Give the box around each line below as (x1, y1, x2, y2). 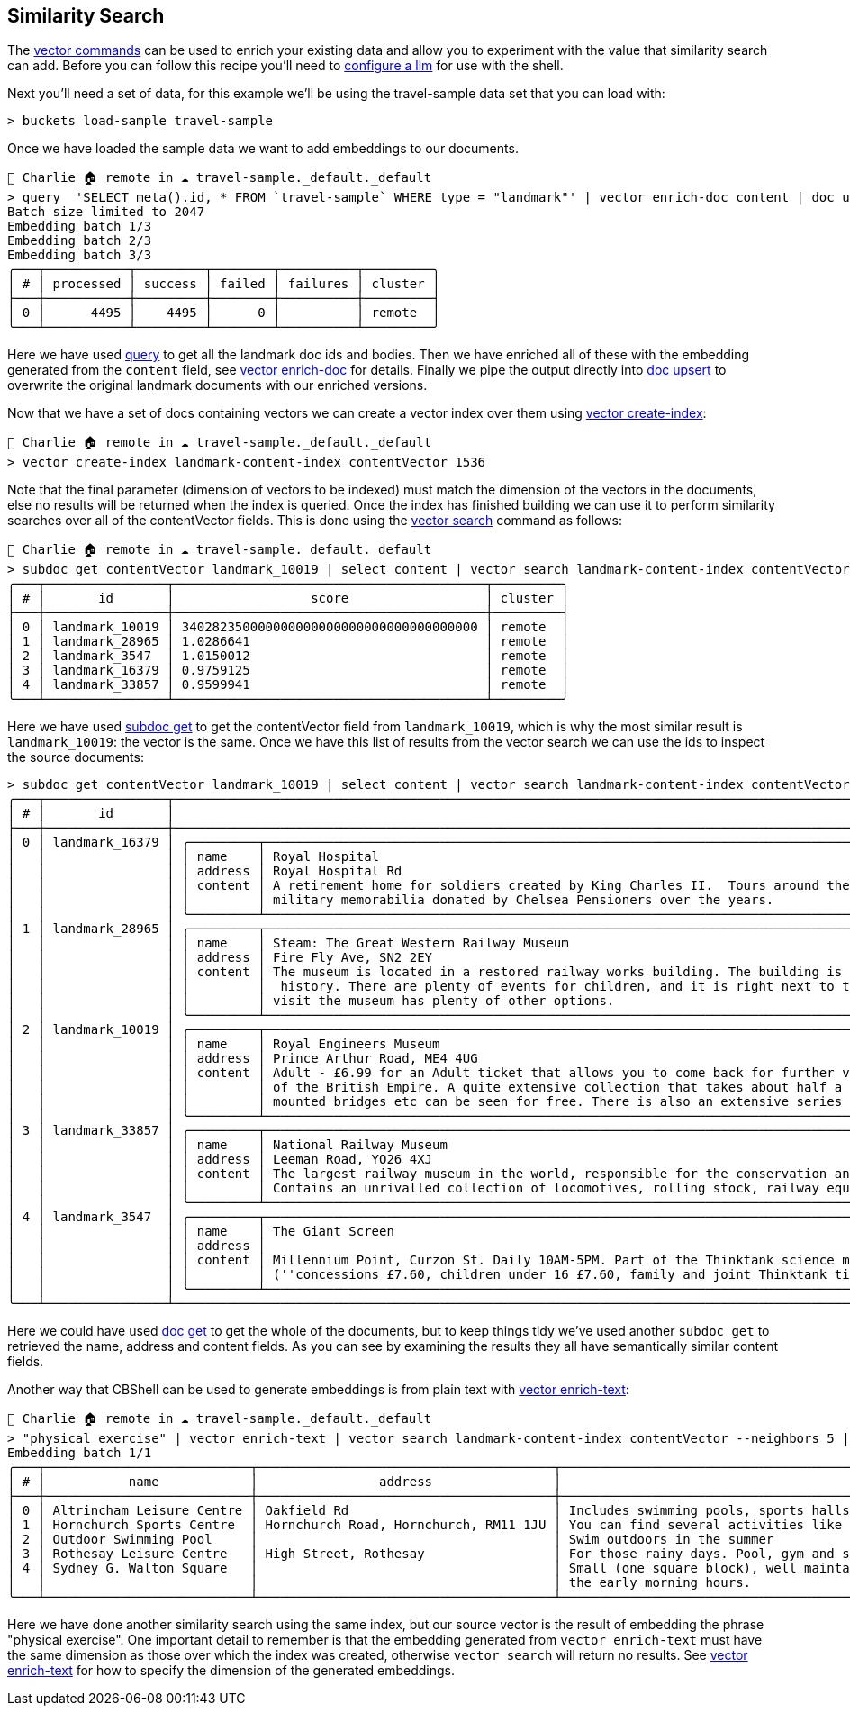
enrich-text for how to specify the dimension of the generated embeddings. (7, 1663, 456, 1679)
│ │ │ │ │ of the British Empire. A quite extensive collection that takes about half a (7, 1080, 843, 1095)
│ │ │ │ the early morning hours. (7, 1575, 752, 1591)
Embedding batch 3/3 (7, 248, 152, 263)
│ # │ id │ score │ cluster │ (7, 591, 569, 606)
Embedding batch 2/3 (7, 233, 152, 249)
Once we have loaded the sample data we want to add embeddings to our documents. (7, 140, 519, 157)
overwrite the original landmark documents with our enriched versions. (7, 377, 428, 394)
